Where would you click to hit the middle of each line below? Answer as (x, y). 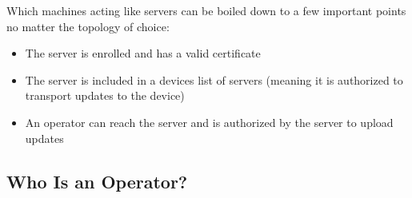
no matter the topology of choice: (88, 26)
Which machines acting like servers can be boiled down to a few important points (206, 10)
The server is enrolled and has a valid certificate (143, 53)
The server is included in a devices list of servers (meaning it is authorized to (214, 79)
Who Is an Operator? (97, 181)
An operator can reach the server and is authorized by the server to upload (209, 122)
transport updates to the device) (105, 95)
